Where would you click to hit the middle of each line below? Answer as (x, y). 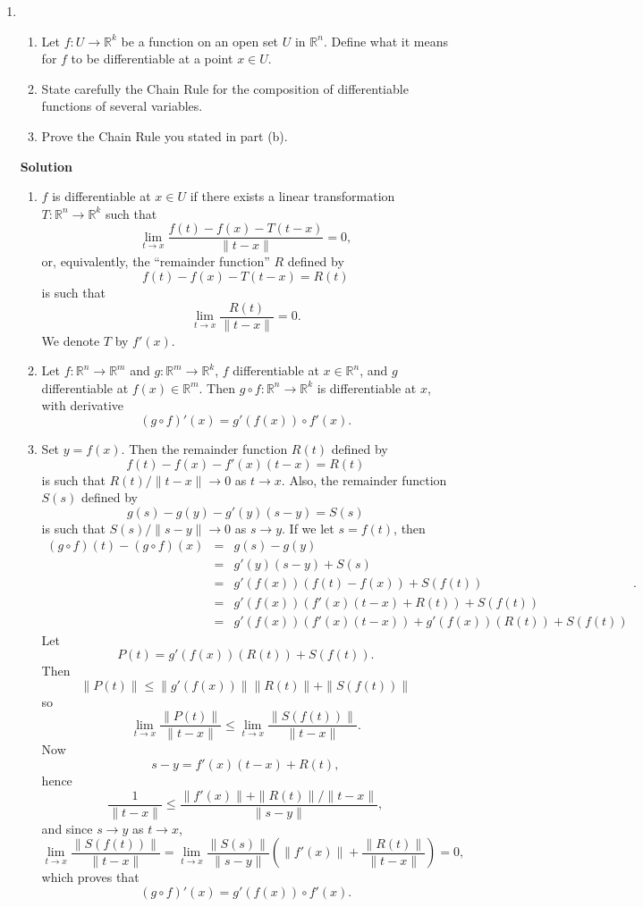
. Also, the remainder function (364, 479)
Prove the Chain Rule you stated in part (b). (165, 135)
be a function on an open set (200, 41)
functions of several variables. (122, 106)
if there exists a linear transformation (292, 196)
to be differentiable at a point (152, 59)
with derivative (83, 405)
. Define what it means (386, 41)
